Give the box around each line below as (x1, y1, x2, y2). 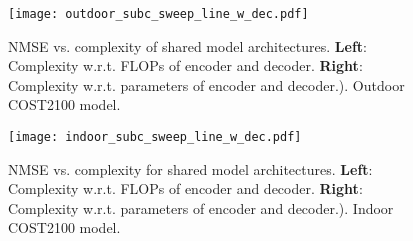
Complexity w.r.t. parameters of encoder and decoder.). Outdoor (8, 74, 405, 95)
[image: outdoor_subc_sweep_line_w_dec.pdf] (8, 7, 309, 21)
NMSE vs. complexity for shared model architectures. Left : (8, 158, 373, 179)
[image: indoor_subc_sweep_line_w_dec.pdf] (8, 130, 302, 145)
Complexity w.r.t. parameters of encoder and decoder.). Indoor (8, 197, 394, 218)
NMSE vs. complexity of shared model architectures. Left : (8, 35, 367, 56)
